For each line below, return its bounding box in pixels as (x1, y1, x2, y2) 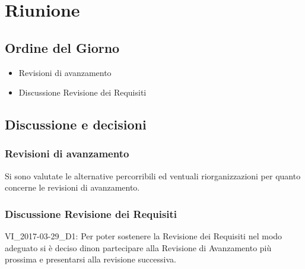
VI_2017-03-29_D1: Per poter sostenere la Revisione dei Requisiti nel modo (5, 230, 282, 242)
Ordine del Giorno (5, 38, 120, 56)
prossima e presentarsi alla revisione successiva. (5, 253, 176, 265)
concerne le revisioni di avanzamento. (5, 181, 140, 194)
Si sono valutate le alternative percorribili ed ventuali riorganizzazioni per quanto (5, 169, 301, 182)
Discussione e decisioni (5, 115, 147, 134)
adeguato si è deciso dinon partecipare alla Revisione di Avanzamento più (5, 241, 272, 254)
